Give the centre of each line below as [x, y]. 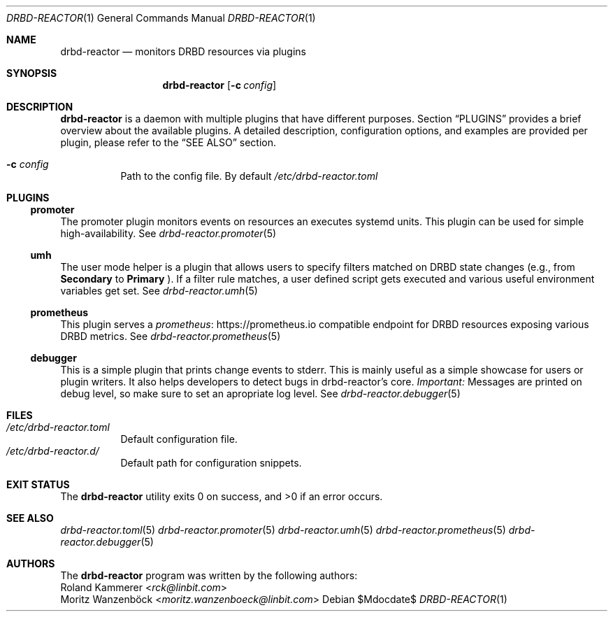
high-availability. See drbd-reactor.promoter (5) [168, 233]
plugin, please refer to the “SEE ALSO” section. [168, 142]
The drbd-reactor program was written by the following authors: [209, 575]
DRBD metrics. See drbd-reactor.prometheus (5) [171, 336]
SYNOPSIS [32, 73]
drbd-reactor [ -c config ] [219, 85]
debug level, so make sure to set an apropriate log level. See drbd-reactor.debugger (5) [260, 393]
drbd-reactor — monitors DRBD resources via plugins [183, 51]
